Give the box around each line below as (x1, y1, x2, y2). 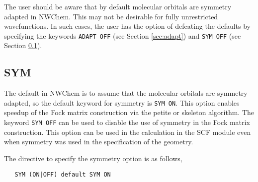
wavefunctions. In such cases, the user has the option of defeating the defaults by (4, 21, 251, 31)
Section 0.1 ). (4, 40, 42, 51)
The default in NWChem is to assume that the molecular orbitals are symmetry (4, 88, 248, 98)
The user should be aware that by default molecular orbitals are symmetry (4, 1, 232, 11)
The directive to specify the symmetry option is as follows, (4, 153, 182, 163)
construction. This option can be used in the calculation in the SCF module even (4, 126, 251, 137)
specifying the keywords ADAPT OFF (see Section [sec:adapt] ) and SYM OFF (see (4, 30, 241, 41)
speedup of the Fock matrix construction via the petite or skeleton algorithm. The (4, 107, 255, 118)
